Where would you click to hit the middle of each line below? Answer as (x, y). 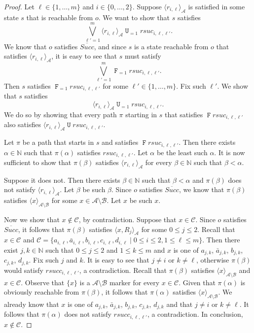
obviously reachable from (42, 292)
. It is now (230, 152)
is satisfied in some (217, 6)
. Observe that (43, 282)
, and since (110, 46)
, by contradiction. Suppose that (127, 219)
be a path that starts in (58, 142)
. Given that (197, 282)
